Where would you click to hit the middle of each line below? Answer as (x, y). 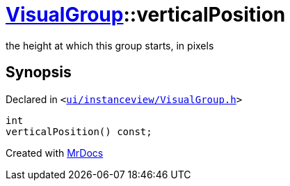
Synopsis (39, 72)
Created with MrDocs (55, 153)
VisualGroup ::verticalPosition (146, 15)
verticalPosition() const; (79, 131)
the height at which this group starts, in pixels (110, 45)
